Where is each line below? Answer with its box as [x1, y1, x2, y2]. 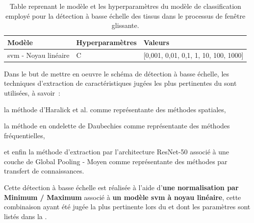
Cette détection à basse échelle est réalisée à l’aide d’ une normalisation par [4, 182, 239, 193]
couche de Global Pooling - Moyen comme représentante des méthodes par [4, 156, 228, 166]
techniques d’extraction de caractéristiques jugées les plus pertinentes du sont [4, 78, 237, 88]
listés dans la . [4, 211, 47, 221]
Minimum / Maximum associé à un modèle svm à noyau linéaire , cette [4, 192, 241, 202]
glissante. [111, 20, 139, 30]
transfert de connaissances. [4, 166, 84, 176]
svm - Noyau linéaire [7, 50, 70, 60]
